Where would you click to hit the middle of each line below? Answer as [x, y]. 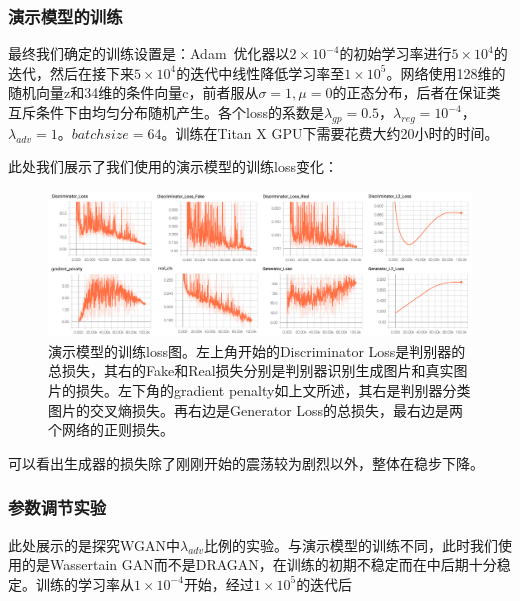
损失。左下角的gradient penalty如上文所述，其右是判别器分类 [273, 389]
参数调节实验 [57, 507]
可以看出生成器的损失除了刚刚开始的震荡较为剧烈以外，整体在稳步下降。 [246, 462]
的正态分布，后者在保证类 [416, 92]
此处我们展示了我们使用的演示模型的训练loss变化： [173, 166]
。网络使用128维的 [446, 72]
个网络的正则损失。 [111, 429]
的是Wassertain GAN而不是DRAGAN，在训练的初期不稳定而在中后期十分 [259, 564]
